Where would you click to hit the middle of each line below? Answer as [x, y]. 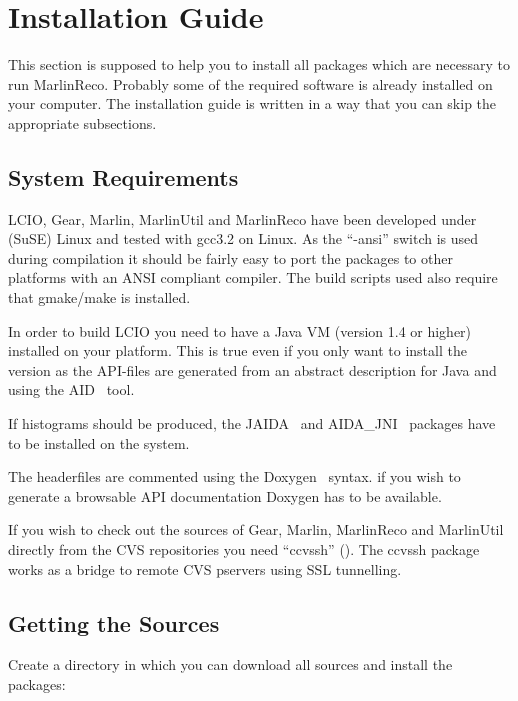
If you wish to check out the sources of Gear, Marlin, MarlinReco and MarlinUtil [256, 529]
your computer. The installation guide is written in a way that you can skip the [252, 103]
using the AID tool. [71, 389]
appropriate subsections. [82, 122]
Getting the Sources [114, 622]
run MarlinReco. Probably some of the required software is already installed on [250, 83]
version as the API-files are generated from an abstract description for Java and [252, 369]
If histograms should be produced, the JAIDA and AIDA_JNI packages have [252, 423]
